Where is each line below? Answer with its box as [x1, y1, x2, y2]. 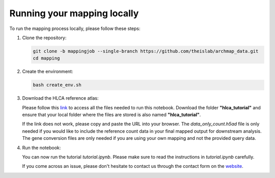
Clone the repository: [22, 35, 67, 41]
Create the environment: [22, 69, 73, 75]
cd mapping [33, 55, 60, 61]
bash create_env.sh [33, 82, 81, 88]
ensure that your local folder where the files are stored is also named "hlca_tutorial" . [22, 112, 201, 118]
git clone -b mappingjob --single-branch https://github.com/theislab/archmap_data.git [33, 48, 259, 54]
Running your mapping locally [9, 8, 139, 19]
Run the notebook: [22, 144, 61, 151]
